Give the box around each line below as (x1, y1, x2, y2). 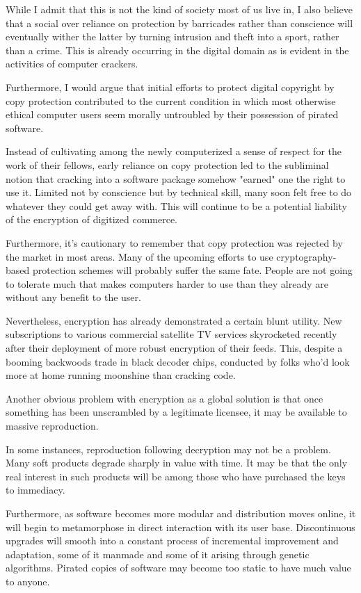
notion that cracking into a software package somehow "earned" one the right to (6, 171, 346, 186)
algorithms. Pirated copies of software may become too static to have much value (6, 560, 351, 575)
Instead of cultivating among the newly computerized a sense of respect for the (6, 144, 342, 159)
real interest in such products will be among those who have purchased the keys (6, 469, 346, 483)
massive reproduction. (6, 419, 99, 433)
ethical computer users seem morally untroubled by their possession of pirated (6, 107, 339, 122)
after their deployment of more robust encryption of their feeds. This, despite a (6, 341, 343, 355)
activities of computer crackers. (6, 56, 138, 71)
